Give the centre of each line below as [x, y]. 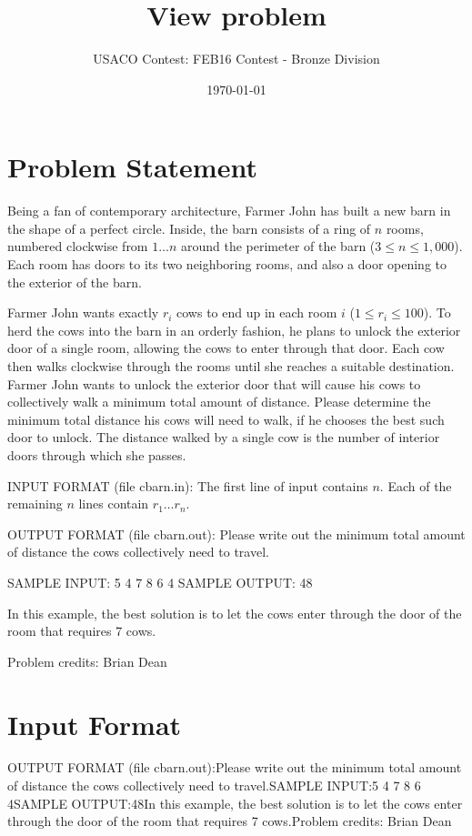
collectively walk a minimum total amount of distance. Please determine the [219, 402]
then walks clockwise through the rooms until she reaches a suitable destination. [231, 366]
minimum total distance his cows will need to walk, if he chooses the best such [226, 419]
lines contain [114, 504]
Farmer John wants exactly [83, 312]
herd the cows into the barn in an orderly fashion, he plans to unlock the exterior [234, 330]
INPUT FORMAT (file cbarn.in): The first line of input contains [188, 485]
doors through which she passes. [97, 454]
